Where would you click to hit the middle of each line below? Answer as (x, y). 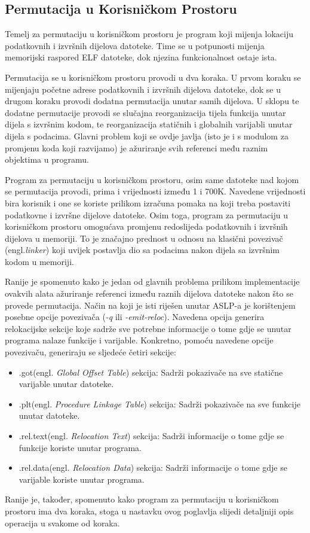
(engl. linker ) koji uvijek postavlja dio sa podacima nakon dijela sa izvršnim (142, 250)
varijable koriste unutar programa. (82, 479)
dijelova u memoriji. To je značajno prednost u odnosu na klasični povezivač (144, 238)
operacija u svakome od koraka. (62, 523)
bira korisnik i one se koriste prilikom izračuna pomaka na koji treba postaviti (148, 202)
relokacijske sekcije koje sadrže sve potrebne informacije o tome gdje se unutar (148, 328)
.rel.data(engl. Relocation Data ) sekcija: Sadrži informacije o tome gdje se (153, 467)
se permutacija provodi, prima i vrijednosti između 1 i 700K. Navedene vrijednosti (155, 191)
